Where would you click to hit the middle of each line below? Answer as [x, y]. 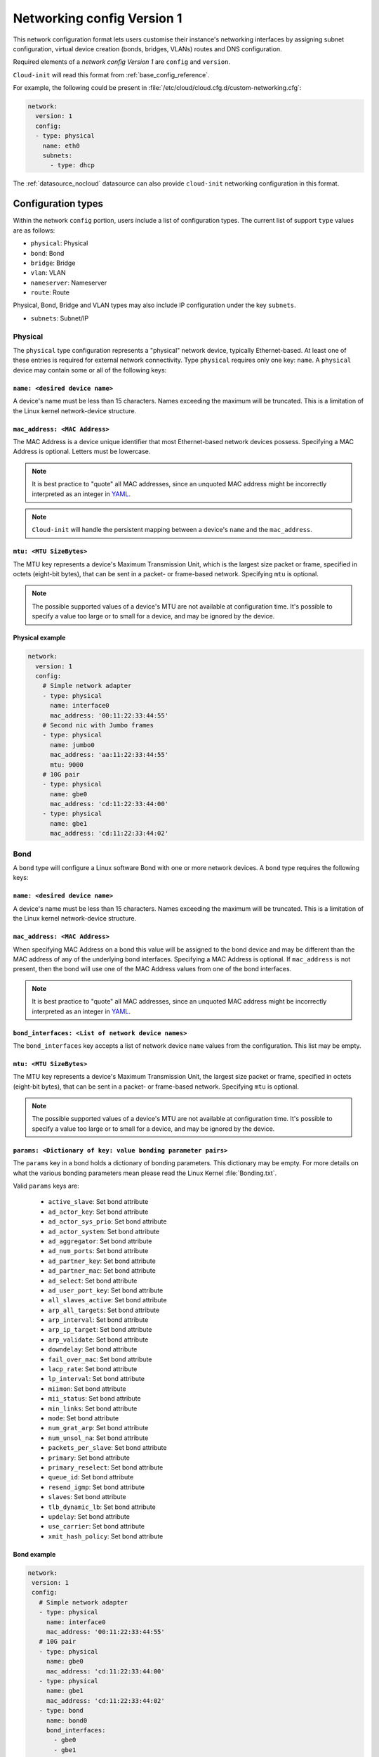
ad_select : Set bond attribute [93, 1281]
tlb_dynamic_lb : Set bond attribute [102, 1507]
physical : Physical [59, 243]
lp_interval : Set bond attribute [97, 1379]
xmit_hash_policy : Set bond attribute [106, 1536]
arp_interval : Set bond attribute [98, 1320]
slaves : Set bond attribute [87, 1497]
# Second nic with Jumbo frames [98, 725]
